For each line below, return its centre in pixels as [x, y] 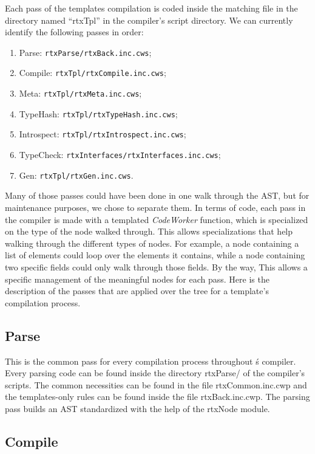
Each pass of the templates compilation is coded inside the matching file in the [151, 8]
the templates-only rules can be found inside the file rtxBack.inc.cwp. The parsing [157, 397]
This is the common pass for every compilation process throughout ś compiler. [151, 361]
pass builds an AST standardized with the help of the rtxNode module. [137, 408]
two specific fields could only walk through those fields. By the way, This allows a [156, 267]
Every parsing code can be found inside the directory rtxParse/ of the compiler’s [155, 373]
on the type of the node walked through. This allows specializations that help [149, 231]
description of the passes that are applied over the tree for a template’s [137, 291]
